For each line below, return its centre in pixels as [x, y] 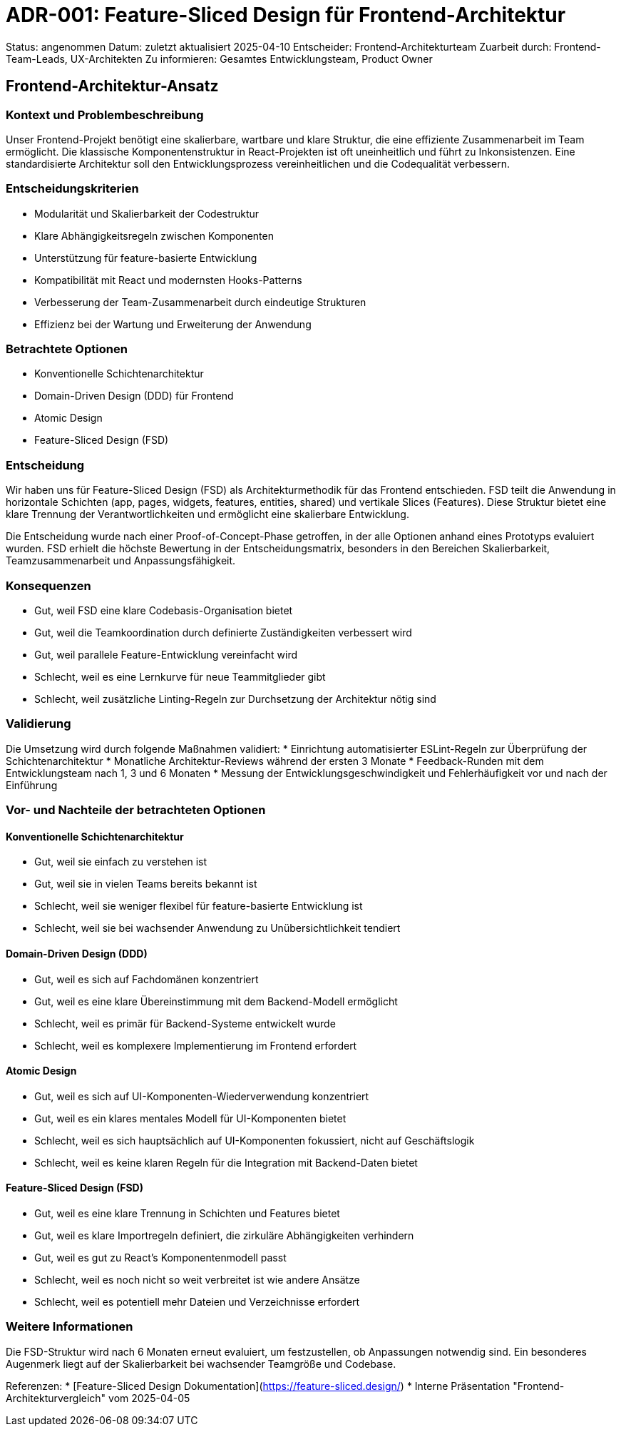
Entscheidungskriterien [72, 189]
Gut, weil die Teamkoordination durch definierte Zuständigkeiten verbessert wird [223, 632]
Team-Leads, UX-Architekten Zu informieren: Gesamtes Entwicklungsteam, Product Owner [219, 59]
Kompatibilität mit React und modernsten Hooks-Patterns [168, 280]
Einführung [32, 785]
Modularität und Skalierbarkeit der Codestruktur [147, 213]
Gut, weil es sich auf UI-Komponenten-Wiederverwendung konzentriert [202, 1096]
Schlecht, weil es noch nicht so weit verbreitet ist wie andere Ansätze [197, 1279]
